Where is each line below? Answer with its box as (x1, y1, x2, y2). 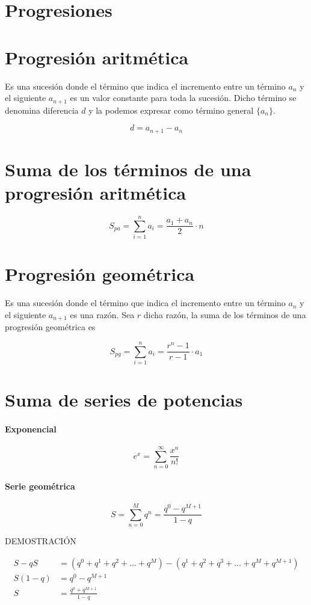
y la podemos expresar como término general (88, 103, 254, 116)
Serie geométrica (5, 479, 75, 492)
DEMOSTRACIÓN (5, 535, 76, 547)
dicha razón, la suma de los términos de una (143, 308, 306, 321)
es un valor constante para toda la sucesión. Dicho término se (70, 91, 297, 104)
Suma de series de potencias (5, 387, 243, 412)
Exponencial (5, 422, 57, 435)
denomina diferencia (5, 103, 79, 116)
